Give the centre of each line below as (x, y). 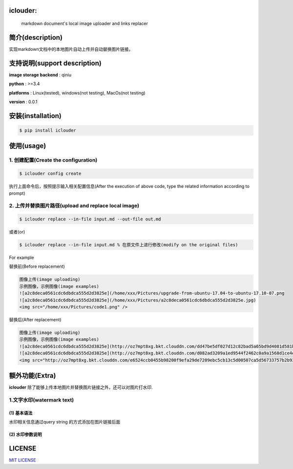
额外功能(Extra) (32, 375)
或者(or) (17, 232)
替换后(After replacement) (35, 319)
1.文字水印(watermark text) (42, 400)
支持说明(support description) (55, 63)
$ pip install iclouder (48, 130)
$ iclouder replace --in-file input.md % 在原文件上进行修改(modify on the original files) (129, 245)
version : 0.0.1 (23, 102)
